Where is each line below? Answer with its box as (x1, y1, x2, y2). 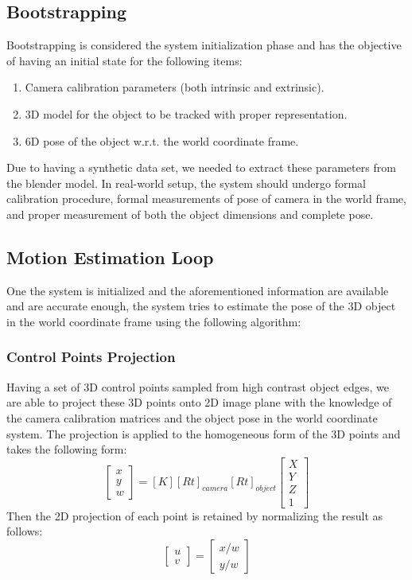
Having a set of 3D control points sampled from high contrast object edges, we (6, 378, 389, 395)
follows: (6, 523, 43, 539)
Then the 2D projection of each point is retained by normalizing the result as (6, 507, 383, 524)
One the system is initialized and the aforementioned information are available (6, 282, 389, 298)
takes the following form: (6, 441, 127, 457)
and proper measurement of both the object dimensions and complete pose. (6, 205, 374, 222)
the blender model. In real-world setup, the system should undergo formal (6, 174, 367, 191)
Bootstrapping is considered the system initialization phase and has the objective (6, 37, 402, 53)
